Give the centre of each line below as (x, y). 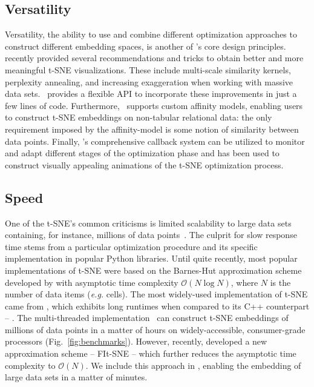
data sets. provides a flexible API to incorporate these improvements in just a (151, 94)
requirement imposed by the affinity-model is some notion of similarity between (152, 129)
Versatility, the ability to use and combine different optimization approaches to (151, 34)
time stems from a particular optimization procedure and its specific (131, 246)
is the (280, 282)
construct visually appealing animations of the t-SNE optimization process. (144, 164)
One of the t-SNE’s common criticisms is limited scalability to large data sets (148, 223)
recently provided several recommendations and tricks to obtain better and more (154, 58)
